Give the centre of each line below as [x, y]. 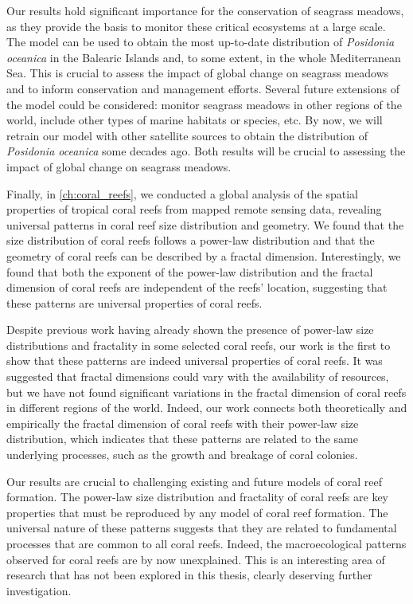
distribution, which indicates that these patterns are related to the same [182, 439]
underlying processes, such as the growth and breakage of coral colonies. [182, 455]
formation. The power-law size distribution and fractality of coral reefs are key [198, 497]
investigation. [39, 590]
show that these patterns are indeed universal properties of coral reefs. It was [195, 361]
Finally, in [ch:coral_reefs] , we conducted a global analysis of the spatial [183, 193]
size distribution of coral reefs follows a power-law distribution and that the [191, 240]
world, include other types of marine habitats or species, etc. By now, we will [195, 120]
